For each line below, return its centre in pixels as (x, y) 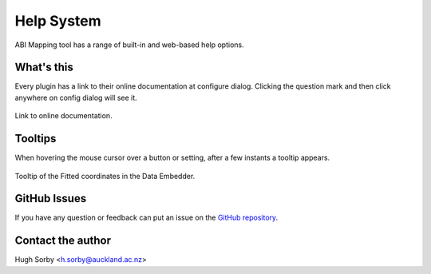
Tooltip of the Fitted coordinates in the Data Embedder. (105, 176)
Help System (58, 21)
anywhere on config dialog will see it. (76, 97)
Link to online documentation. (63, 116)
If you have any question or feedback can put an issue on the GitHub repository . (146, 218)
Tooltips (36, 139)
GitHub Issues (51, 199)
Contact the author (63, 241)
